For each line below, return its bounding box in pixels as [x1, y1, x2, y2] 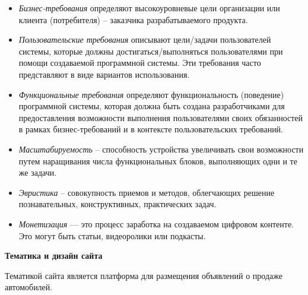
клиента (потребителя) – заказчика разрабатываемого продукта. [18, 13, 248, 26]
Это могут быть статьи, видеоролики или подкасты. [18, 229, 206, 242]
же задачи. [18, 166, 57, 179]
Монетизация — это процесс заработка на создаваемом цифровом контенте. [18, 217, 294, 230]
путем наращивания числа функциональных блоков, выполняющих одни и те [18, 154, 297, 167]
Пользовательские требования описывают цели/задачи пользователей [18, 33, 271, 46]
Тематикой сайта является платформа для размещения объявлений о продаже [5, 269, 282, 281]
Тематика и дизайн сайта [5, 249, 103, 262]
